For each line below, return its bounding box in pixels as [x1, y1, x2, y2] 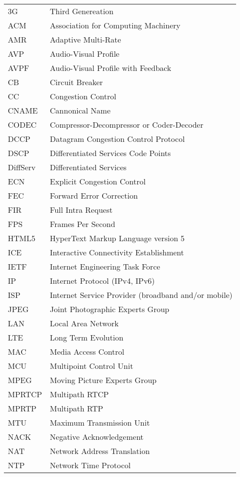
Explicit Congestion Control [50, 176, 146, 187]
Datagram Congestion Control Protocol [50, 133, 185, 144]
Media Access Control [50, 346, 125, 357]
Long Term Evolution [50, 332, 124, 343]
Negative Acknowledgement [50, 431, 144, 442]
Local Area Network [50, 318, 119, 329]
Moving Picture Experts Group [50, 374, 157, 386]
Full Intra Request [50, 204, 113, 215]
